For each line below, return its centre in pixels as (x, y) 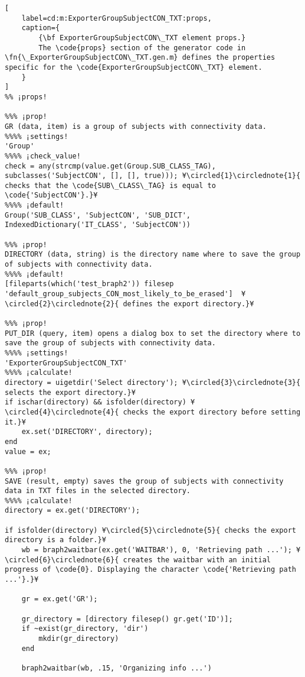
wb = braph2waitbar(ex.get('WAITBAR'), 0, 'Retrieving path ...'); (157, 550)
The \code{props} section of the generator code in (142, 48)
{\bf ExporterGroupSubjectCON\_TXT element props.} (142, 38)
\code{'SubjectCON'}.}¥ (51, 195)
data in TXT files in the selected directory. (98, 491)
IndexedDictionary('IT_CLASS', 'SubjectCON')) (98, 225)
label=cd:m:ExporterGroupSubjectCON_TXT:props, (117, 18)
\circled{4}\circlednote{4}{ (62, 412)
